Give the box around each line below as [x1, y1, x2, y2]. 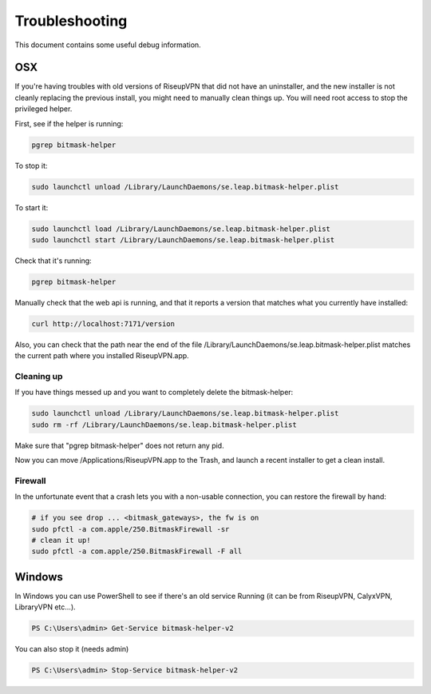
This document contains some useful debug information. [14, 40, 201, 50]
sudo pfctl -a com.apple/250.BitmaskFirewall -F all [31, 547, 243, 556]
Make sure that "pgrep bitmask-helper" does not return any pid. [14, 441, 224, 450]
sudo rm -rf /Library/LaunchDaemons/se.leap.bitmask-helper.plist [31, 420, 297, 429]
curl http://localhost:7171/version [31, 319, 176, 328]
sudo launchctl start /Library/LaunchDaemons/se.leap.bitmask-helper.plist [31, 235, 335, 244]
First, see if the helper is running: [14, 118, 124, 128]
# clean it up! [31, 536, 91, 545]
